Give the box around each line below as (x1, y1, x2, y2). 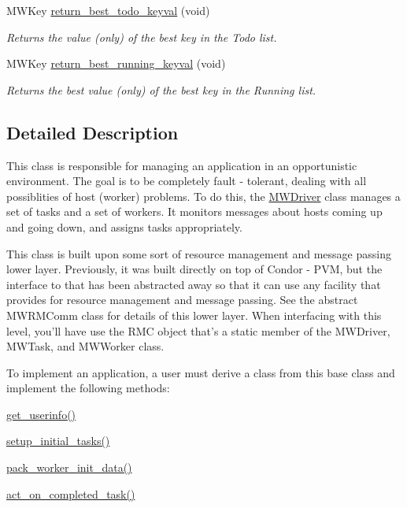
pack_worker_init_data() (6, 459, 132, 476)
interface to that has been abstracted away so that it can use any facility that (6, 276, 381, 292)
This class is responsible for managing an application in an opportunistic (6, 157, 357, 173)
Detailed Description (6, 120, 179, 144)
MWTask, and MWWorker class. (6, 338, 165, 354)
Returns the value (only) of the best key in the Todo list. (6, 28, 277, 45)
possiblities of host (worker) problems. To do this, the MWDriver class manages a (6, 187, 401, 204)
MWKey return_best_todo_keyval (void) (6, 2, 210, 18)
